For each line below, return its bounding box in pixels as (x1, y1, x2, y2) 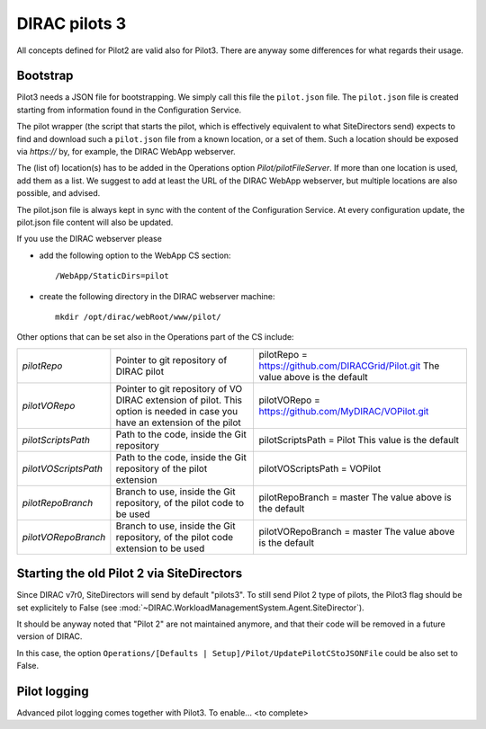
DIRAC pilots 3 (16, 13, 126, 33)
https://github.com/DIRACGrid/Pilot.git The (258, 360, 440, 372)
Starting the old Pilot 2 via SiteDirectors (16, 566, 243, 582)
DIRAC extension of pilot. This (115, 394, 243, 406)
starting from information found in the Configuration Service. (16, 104, 242, 115)
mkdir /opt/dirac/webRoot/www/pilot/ (55, 311, 222, 322)
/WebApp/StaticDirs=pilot (55, 271, 170, 281)
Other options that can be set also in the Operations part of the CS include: (16, 332, 294, 342)
